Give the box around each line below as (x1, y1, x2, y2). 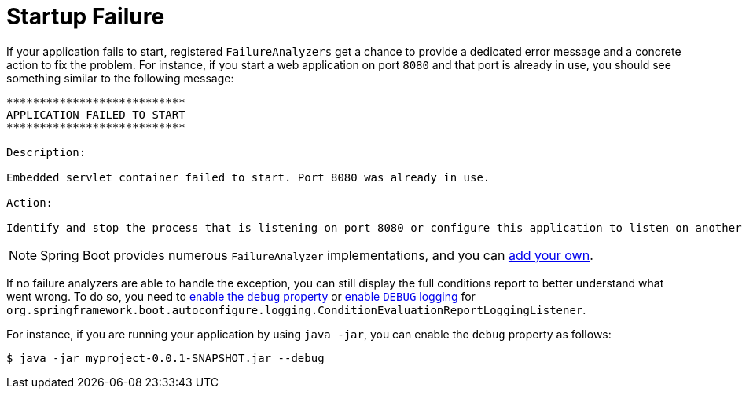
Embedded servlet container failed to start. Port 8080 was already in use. (6, 170, 490, 184)
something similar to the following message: (6, 71, 234, 85)
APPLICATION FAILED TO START (6, 108, 185, 121)
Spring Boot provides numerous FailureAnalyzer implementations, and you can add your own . (40, 247, 593, 263)
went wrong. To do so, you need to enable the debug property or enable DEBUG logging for (6, 289, 476, 303)
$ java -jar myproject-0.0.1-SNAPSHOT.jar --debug (6, 351, 325, 364)
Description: (6, 145, 86, 159)
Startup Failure (6, 3, 165, 30)
